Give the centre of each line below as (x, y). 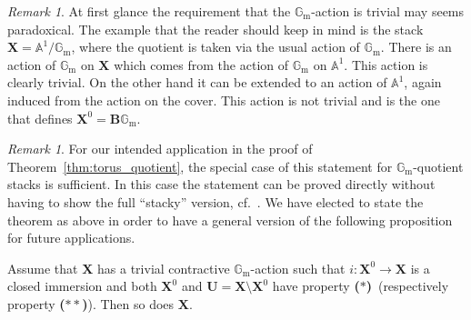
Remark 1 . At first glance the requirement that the (149, 11)
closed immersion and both (82, 286)
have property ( (316, 286)
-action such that (298, 268)
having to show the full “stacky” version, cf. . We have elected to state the (215, 201)
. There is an (416, 47)
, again (423, 82)
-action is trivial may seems (388, 11)
